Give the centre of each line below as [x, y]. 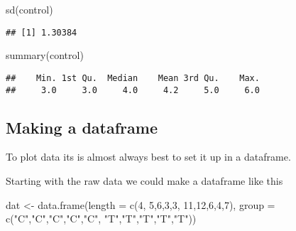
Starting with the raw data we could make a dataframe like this [144, 180]
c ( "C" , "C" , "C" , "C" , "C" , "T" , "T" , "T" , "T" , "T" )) [101, 219]
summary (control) [45, 55]
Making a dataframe [82, 127]
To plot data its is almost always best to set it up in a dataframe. [148, 157]
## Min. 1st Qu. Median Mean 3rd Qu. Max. [133, 78]
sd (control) [29, 9]
